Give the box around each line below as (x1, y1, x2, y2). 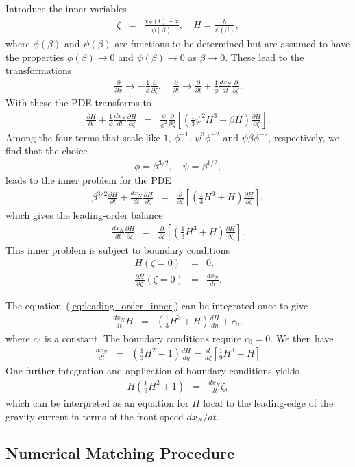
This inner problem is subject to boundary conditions (5, 242, 230, 256)
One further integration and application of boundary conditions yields (5, 363, 299, 378)
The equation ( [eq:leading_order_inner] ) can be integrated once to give (5, 298, 308, 313)
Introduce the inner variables (5, 1, 127, 15)
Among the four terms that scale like (5, 130, 160, 144)
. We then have (270, 331, 334, 345)
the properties (5, 49, 64, 64)
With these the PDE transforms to (5, 95, 151, 110)
